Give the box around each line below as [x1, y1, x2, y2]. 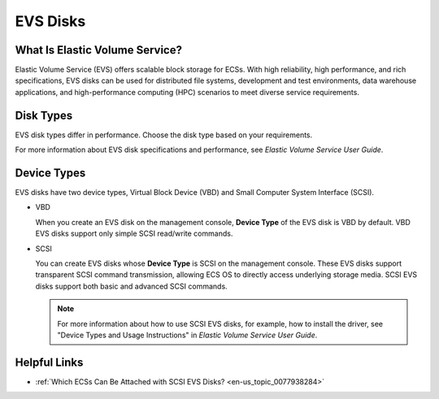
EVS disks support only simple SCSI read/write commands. [35, 228, 233, 239]
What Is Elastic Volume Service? [15, 43, 183, 57]
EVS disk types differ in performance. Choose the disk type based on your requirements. [15, 130, 313, 140]
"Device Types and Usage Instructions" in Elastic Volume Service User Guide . [57, 330, 318, 340]
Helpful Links [15, 355, 84, 369]
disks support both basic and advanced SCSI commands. [35, 281, 228, 291]
